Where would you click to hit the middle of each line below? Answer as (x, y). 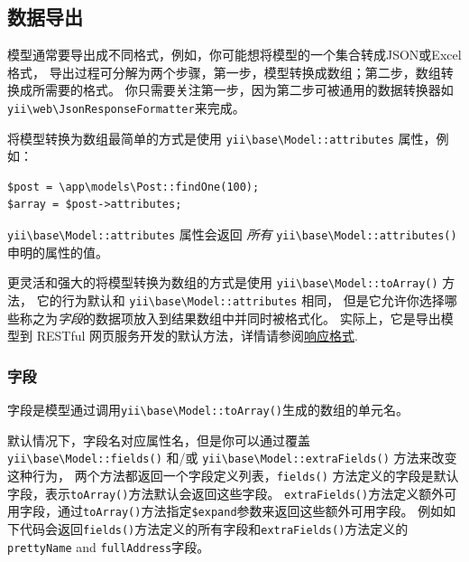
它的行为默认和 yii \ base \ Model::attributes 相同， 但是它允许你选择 (240, 300)
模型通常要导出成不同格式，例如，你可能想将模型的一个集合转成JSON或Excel (234, 55)
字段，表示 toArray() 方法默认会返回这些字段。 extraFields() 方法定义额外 (226, 493)
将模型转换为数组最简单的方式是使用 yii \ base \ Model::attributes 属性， (222, 138)
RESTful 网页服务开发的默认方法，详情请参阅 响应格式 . (197, 336)
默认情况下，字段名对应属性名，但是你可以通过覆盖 (159, 440)
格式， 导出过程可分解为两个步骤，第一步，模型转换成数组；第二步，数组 (224, 72)
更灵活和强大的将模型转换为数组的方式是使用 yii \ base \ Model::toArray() (223, 282)
